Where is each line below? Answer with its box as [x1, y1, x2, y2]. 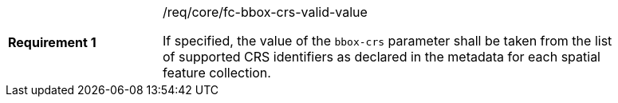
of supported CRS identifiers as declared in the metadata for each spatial [163, 49, 600, 65]
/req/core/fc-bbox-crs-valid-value [163, 4, 368, 20]
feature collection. [163, 65, 271, 81]
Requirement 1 [8, 34, 96, 50]
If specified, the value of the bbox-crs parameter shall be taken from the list [163, 33, 612, 49]
